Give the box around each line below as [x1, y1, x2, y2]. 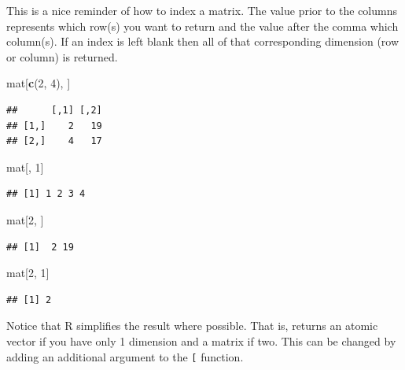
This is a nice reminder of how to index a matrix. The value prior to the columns [6, 2, 398, 18]
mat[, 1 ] [6, 158, 44, 175]
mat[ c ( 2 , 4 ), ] [6, 75, 71, 91]
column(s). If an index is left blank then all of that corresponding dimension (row [6, 33, 399, 50]
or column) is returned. [6, 48, 118, 65]
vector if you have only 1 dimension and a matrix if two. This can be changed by [6, 332, 396, 349]
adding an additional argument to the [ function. [6, 348, 244, 364]
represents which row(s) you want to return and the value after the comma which [6, 17, 399, 34]
